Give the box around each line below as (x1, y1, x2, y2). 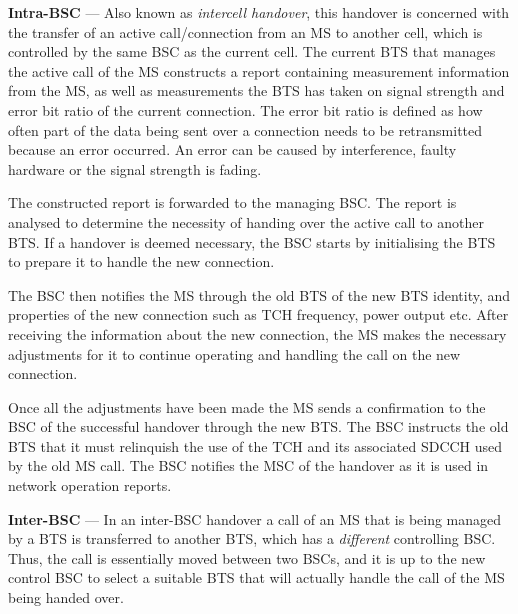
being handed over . (8, 587, 124, 608)
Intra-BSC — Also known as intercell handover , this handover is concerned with (8, 2, 510, 22)
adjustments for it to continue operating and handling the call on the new (8, 343, 461, 364)
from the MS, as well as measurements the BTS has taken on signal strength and (8, 80, 505, 101)
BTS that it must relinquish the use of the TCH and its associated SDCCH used (8, 435, 503, 456)
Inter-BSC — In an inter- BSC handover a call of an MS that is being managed (8, 508, 502, 529)
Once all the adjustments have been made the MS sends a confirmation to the (8, 396, 486, 417)
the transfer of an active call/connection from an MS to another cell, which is (8, 21, 483, 42)
